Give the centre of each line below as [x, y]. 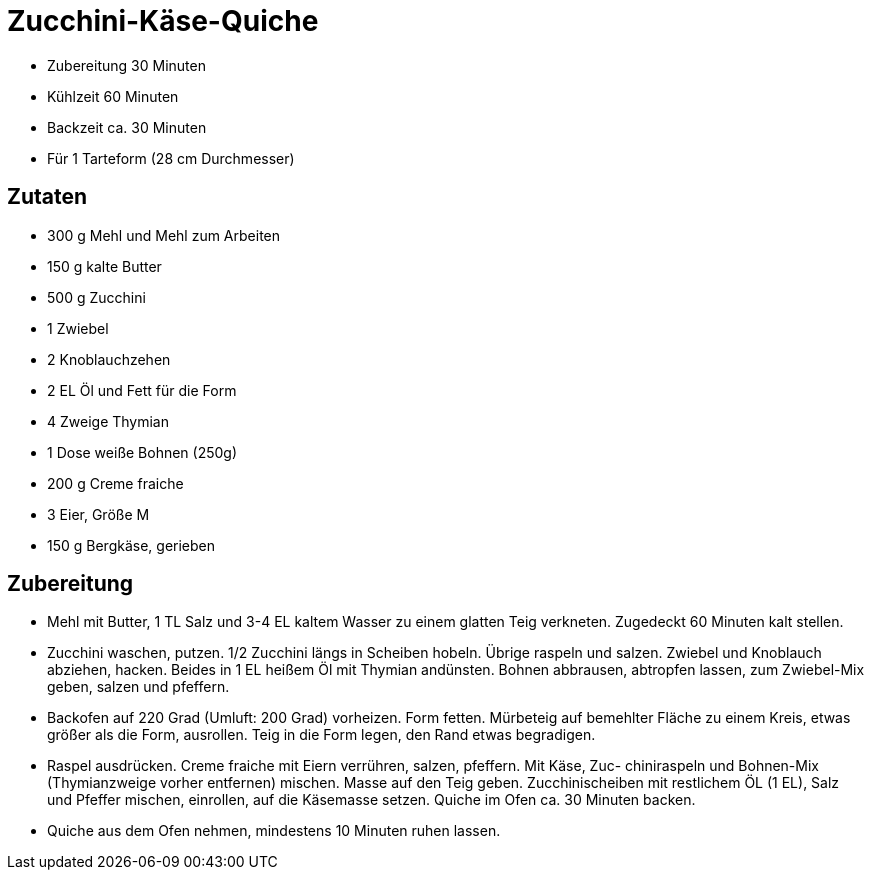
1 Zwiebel [78, 328]
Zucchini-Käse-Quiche [163, 21]
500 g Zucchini [96, 297]
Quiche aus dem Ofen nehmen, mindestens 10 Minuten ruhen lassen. [274, 831]
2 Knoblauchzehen [109, 359]
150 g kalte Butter [104, 266]
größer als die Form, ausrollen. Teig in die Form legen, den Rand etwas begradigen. [321, 735]
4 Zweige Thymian [108, 421]
